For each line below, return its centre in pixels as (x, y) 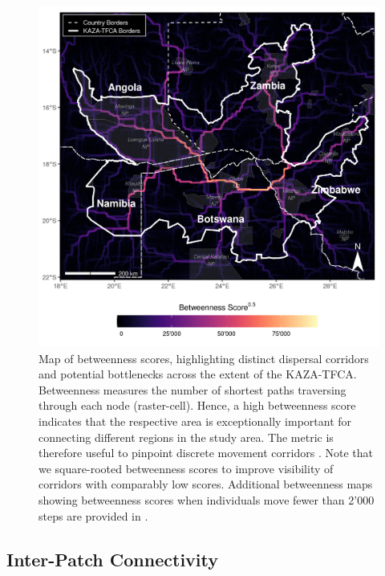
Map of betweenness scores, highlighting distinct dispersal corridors (204, 358)
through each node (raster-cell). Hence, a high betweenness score (197, 405)
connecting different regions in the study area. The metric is (186, 437)
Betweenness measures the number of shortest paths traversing (192, 389)
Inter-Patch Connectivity (112, 559)
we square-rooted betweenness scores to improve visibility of (186, 468)
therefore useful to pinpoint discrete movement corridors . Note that (206, 453)
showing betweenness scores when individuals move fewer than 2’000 (207, 499)
